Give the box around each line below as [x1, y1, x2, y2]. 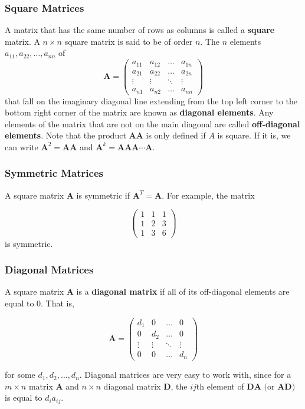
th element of [196, 380, 244, 392]
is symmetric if [76, 189, 130, 201]
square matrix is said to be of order [64, 35, 193, 47]
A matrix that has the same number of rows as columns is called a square [5, 24, 275, 36]
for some [5, 368, 35, 381]
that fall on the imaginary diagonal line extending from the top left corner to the [5, 94, 298, 107]
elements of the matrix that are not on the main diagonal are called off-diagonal [5, 117, 300, 130]
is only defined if [146, 129, 206, 141]
